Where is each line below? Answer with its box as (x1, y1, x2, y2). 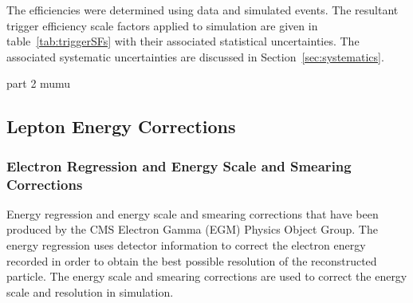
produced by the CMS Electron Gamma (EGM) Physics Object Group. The (6, 221, 378, 238)
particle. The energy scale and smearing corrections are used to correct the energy (6, 268, 407, 285)
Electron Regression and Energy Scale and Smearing (6, 155, 352, 175)
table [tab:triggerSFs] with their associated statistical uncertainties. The (6, 33, 360, 49)
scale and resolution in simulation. (6, 283, 174, 300)
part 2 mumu (6, 75, 71, 92)
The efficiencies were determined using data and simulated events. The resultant (6, 2, 399, 18)
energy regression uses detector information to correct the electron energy (6, 237, 366, 254)
